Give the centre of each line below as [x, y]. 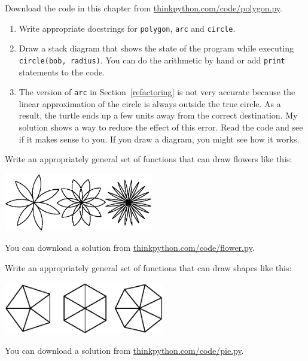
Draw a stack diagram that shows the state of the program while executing [156, 48]
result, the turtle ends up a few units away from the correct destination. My [158, 115]
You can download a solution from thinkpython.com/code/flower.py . [130, 248]
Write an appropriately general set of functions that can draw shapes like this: [148, 267]
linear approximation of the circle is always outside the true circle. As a [150, 103]
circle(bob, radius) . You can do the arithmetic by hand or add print [152, 60]
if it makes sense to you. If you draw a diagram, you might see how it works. [159, 139]
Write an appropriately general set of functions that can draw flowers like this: [149, 159]
